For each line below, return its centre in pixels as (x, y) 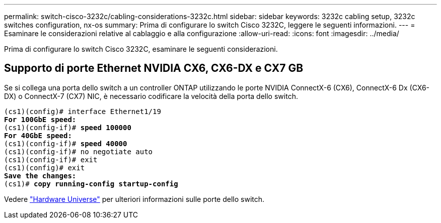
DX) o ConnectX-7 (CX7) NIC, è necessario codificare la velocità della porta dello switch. (151, 96)
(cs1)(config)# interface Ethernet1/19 (83, 111)
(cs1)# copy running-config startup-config (91, 184)
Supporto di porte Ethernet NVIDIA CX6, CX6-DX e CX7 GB (154, 68)
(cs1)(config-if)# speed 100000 (68, 127)
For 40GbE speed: (38, 135)
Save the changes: (40, 176)
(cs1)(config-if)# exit (51, 159)
